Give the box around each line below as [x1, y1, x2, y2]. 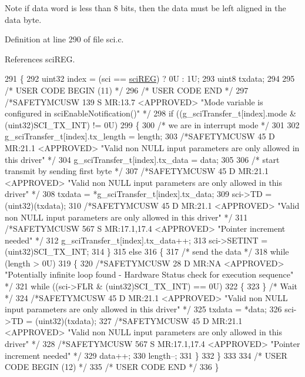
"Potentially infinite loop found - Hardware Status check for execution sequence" [5, 268, 294, 281]
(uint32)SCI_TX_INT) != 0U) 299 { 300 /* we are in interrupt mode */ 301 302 [5, 118, 300, 131]
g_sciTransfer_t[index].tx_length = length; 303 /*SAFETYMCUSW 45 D [5, 130, 275, 142]
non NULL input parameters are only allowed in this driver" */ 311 [5, 211, 248, 223]
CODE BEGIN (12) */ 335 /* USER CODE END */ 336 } [5, 361, 219, 373]
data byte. [5, 13, 42, 25]
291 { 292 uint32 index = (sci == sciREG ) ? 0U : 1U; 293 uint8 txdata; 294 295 [5, 72, 295, 85]
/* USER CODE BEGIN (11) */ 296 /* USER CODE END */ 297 [5, 84, 249, 96]
